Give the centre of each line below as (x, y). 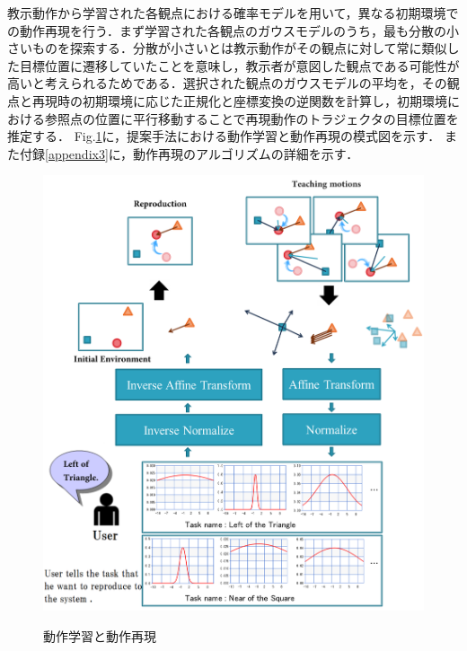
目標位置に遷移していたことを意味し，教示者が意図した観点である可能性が (239, 65)
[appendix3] (77, 153)
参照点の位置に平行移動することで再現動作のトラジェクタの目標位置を (251, 118)
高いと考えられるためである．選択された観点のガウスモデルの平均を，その (227, 83)
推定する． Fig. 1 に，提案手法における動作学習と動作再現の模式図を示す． (224, 136)
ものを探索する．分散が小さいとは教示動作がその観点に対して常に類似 (239, 48)
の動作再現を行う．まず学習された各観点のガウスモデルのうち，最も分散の (227, 30)
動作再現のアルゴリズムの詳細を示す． (246, 153)
